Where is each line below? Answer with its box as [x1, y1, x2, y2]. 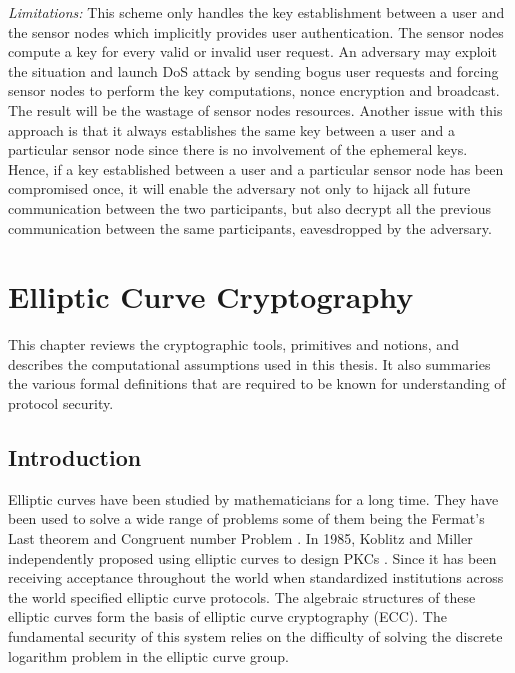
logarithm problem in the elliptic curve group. [8, 645, 289, 666]
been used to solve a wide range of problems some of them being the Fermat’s [8, 508, 485, 529]
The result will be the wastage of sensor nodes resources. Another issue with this [8, 99, 503, 120]
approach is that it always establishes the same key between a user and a [8, 119, 455, 140]
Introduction [8, 442, 142, 473]
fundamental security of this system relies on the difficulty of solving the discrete [8, 625, 503, 646]
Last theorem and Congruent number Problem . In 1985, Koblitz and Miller [8, 528, 473, 549]
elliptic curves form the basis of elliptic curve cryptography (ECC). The [8, 606, 447, 627]
